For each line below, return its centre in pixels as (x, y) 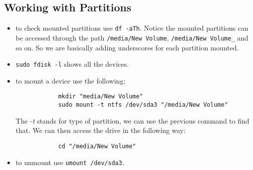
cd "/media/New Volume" (97, 146)
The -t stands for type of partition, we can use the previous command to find (132, 120)
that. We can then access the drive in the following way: (101, 130)
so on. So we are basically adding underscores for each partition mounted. (127, 47)
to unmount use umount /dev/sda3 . (70, 162)
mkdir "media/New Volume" (101, 97)
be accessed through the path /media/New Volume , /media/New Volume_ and (132, 37)
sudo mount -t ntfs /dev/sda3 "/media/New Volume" (143, 105)
